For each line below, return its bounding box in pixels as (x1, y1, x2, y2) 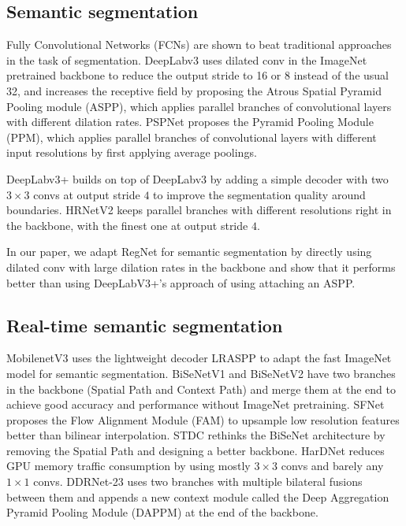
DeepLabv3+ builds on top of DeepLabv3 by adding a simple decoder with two (6, 170, 389, 187)
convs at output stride (33, 186, 140, 202)
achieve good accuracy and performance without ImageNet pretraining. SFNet (6, 396, 385, 413)
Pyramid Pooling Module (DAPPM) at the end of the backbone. (6, 504, 318, 520)
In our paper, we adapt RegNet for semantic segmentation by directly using (6, 243, 372, 260)
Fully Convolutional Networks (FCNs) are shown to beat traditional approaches (6, 36, 392, 53)
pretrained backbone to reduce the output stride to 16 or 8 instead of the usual (6, 67, 389, 83)
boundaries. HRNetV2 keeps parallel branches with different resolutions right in (6, 202, 392, 218)
